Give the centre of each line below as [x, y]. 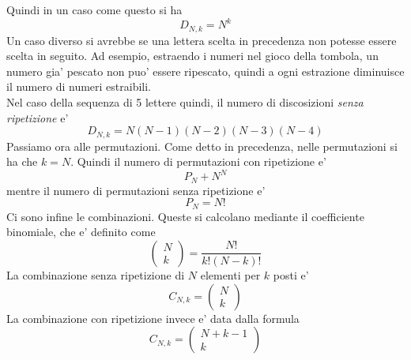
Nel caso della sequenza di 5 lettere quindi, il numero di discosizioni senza [185, 101]
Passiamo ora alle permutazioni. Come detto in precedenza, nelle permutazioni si [202, 146]
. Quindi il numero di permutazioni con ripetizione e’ [198, 161]
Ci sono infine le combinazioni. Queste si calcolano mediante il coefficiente [185, 216]
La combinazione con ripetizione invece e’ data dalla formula [153, 318]
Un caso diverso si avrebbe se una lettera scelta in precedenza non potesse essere [202, 40]
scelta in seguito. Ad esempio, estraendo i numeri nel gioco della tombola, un [192, 56]
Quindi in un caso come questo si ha [94, 9]
